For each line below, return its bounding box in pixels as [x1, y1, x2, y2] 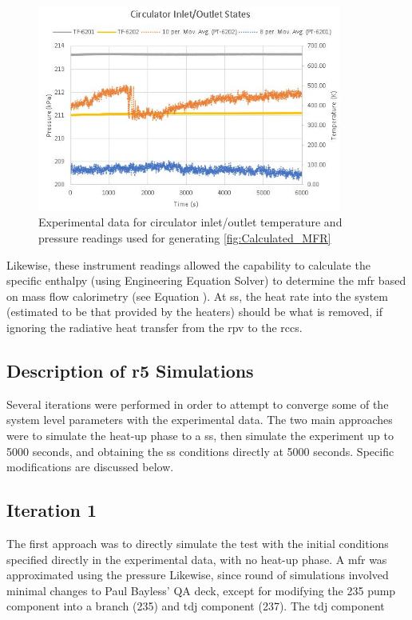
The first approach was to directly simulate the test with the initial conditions [6, 534, 389, 551]
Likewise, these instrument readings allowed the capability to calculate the [6, 256, 370, 273]
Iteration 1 [6, 498, 97, 522]
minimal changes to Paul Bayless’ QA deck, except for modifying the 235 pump [6, 582, 396, 598]
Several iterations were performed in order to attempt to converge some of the [6, 395, 389, 412]
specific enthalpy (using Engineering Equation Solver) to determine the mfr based [6, 272, 406, 289]
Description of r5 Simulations [6, 358, 254, 382]
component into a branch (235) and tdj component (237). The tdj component [6, 598, 385, 614]
